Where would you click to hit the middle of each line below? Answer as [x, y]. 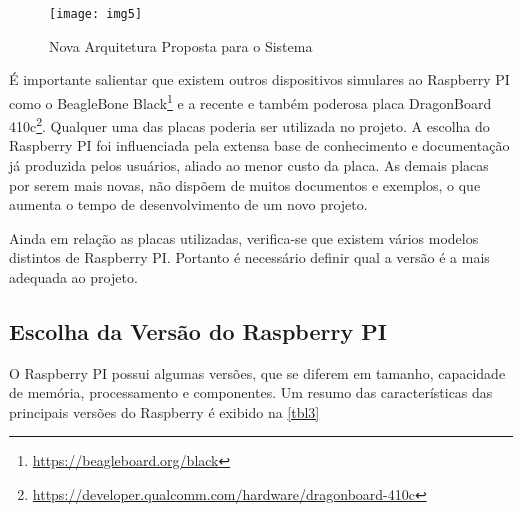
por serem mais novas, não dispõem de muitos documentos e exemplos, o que [245, 184]
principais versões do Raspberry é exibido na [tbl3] [164, 411]
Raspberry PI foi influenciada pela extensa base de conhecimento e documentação [259, 145]
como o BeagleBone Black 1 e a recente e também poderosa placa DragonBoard [250, 101]
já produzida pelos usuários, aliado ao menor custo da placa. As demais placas [249, 164]
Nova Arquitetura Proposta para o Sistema [181, 45]
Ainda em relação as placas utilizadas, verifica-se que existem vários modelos [244, 237]
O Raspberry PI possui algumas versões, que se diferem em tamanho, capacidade [257, 372]
